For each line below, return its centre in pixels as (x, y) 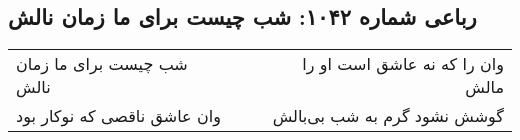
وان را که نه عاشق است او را (403, 64)
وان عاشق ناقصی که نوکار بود (118, 116)
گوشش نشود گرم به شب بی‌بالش (388, 116)
